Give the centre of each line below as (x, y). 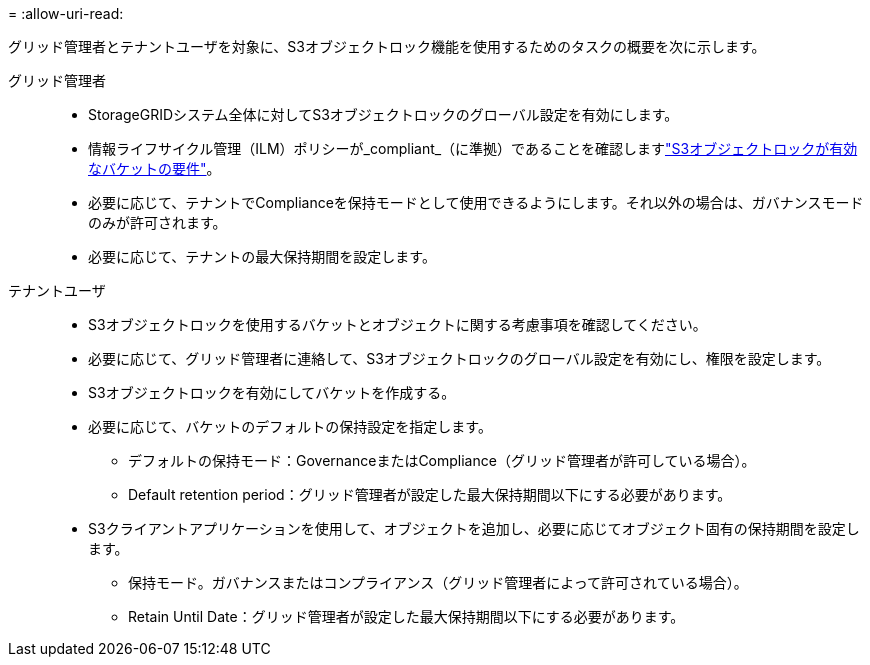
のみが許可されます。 (157, 222)
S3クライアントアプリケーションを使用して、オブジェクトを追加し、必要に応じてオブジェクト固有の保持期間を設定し (474, 528)
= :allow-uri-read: (66, 13)
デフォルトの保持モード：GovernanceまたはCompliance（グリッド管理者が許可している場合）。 (442, 460)
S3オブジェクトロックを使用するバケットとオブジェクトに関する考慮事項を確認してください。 (397, 324)
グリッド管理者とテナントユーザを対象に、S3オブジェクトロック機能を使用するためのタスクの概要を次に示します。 (387, 46)
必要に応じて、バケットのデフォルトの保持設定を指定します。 (290, 426)
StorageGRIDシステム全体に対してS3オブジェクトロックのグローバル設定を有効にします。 (383, 114)
